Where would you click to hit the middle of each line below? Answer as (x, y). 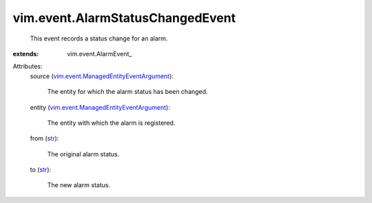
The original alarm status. (83, 154)
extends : (26, 53)
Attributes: (28, 67)
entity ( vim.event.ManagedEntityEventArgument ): (100, 107)
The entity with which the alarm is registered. (111, 123)
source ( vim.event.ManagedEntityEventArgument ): (102, 76)
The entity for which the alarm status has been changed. (127, 92)
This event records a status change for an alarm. (99, 38)
